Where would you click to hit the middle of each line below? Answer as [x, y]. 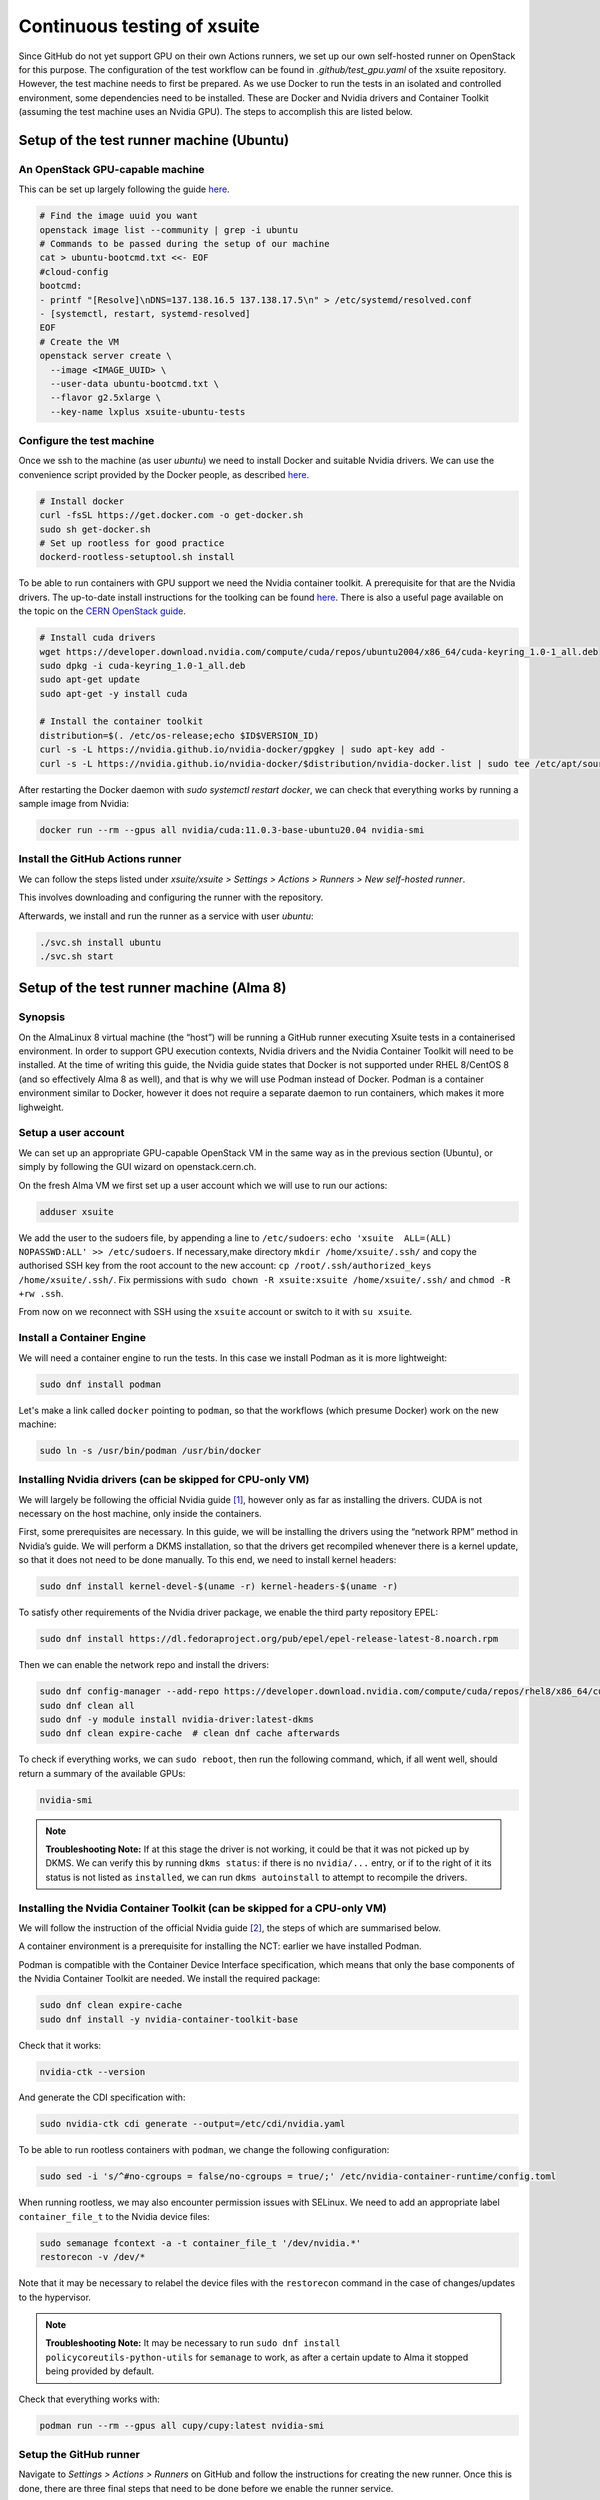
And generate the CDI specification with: [102, 2097]
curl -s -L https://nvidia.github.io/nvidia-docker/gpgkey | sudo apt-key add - [242, 749]
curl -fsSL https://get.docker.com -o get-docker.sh [171, 515]
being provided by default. [100, 2371]
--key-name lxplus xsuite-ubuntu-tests [148, 411]
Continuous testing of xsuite [139, 26]
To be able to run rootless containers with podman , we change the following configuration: [204, 2150]
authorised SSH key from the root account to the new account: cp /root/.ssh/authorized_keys [225, 1266]
